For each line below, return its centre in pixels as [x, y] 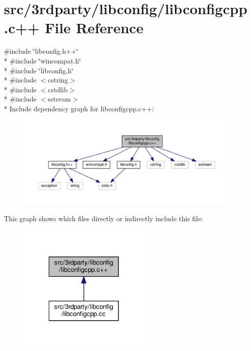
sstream [59, 99]
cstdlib [58, 89]
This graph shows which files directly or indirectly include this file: [104, 218]
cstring [58, 80]
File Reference [94, 28]
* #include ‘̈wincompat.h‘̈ [42, 60]
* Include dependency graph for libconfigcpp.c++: [79, 108]
